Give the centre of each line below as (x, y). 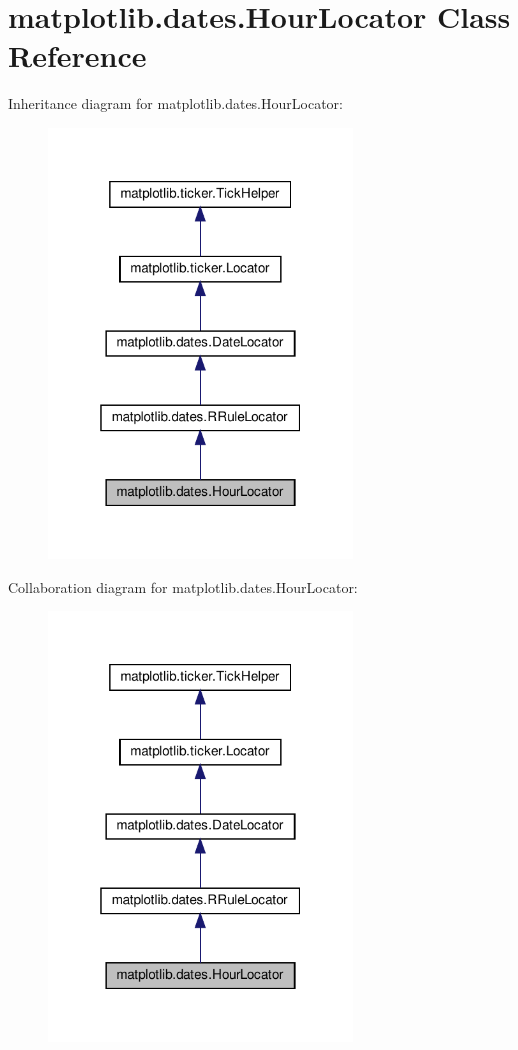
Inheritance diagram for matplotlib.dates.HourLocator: (175, 103)
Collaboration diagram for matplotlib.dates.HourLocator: (183, 586)
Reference (77, 55)
